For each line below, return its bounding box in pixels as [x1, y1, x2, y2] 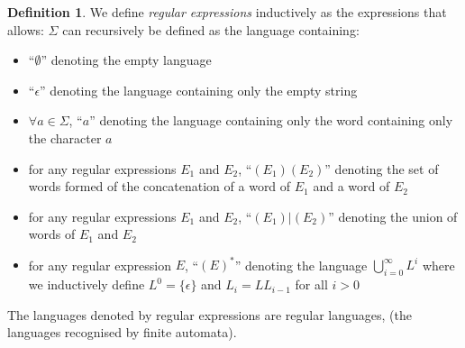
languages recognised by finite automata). [7, 323, 237, 342]
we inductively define [28, 275, 145, 294]
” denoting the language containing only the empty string [40, 80, 358, 99]
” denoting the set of [324, 159, 439, 178]
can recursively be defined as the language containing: [62, 20, 360, 39]
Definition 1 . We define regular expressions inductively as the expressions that [7, 3, 447, 21]
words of [28, 224, 76, 243]
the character [28, 128, 102, 147]
